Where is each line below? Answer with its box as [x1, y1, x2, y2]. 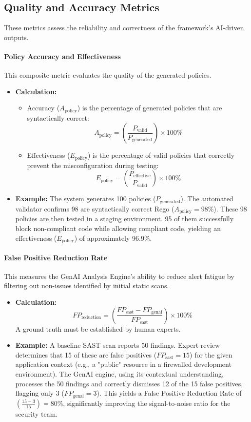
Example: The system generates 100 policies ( [15, 193, 156, 204]
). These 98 [213, 203, 247, 213]
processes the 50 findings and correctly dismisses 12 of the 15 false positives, [15, 378, 243, 388]
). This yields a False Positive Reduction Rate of [97, 388, 242, 398]
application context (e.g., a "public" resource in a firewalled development [15, 359, 232, 369]
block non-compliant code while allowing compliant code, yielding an [15, 223, 221, 233]
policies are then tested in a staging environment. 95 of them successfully [15, 213, 234, 224]
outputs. [4, 32, 29, 42]
